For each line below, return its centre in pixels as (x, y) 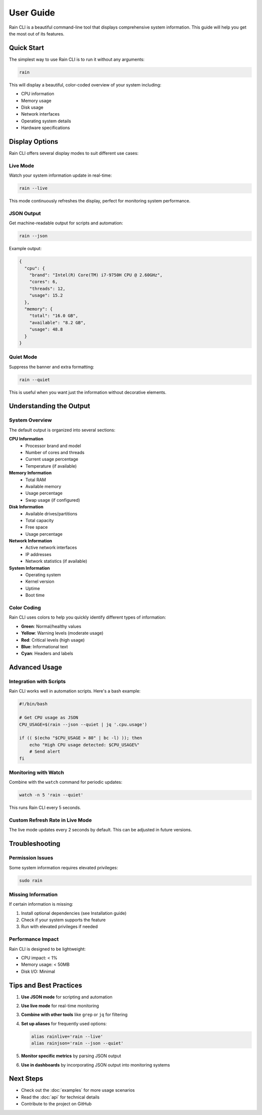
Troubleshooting (35, 844)
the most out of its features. (37, 34)
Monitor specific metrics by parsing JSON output (71, 1056)
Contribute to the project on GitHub (56, 1104)
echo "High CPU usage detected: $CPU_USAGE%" (84, 745)
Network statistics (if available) (56, 561)
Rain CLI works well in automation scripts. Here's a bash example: (75, 691)
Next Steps (26, 1079)
